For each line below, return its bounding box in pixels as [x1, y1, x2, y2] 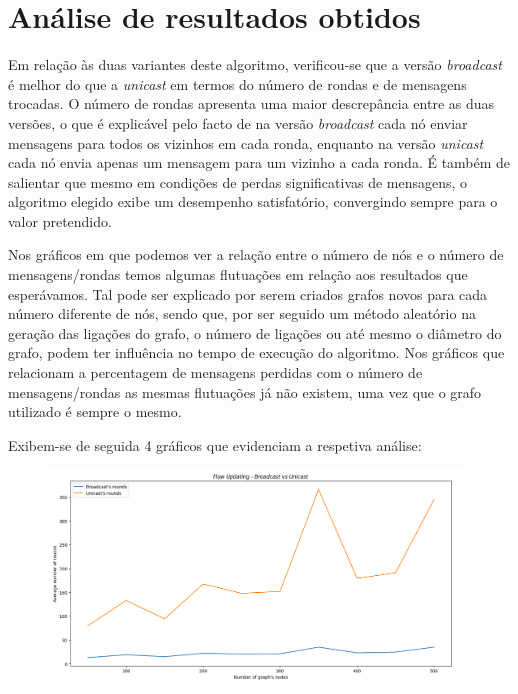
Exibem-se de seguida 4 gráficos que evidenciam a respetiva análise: [8, 434, 422, 455]
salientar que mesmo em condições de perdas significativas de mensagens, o [8, 171, 468, 192]
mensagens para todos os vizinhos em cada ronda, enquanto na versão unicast [8, 132, 484, 153]
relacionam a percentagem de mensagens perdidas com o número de [8, 362, 423, 383]
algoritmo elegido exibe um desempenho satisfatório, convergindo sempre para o [8, 191, 498, 212]
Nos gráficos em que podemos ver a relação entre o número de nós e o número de [8, 244, 504, 265]
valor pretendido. [8, 210, 112, 231]
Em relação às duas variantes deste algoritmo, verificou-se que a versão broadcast [8, 54, 502, 75]
